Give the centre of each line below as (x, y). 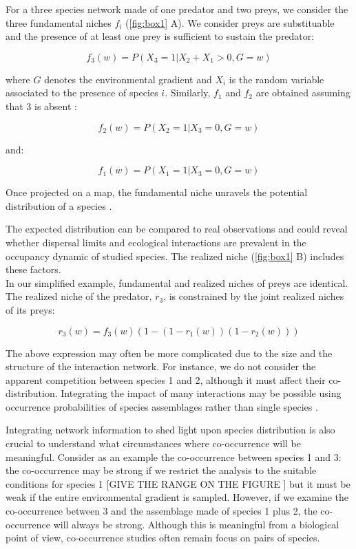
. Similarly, (188, 93)
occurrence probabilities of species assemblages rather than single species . (162, 406)
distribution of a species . (59, 205)
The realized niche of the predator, (79, 296)
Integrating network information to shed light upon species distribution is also (170, 430)
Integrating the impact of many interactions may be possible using (201, 393)
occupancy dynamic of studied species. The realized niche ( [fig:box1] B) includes (175, 256)
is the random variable (276, 79)
